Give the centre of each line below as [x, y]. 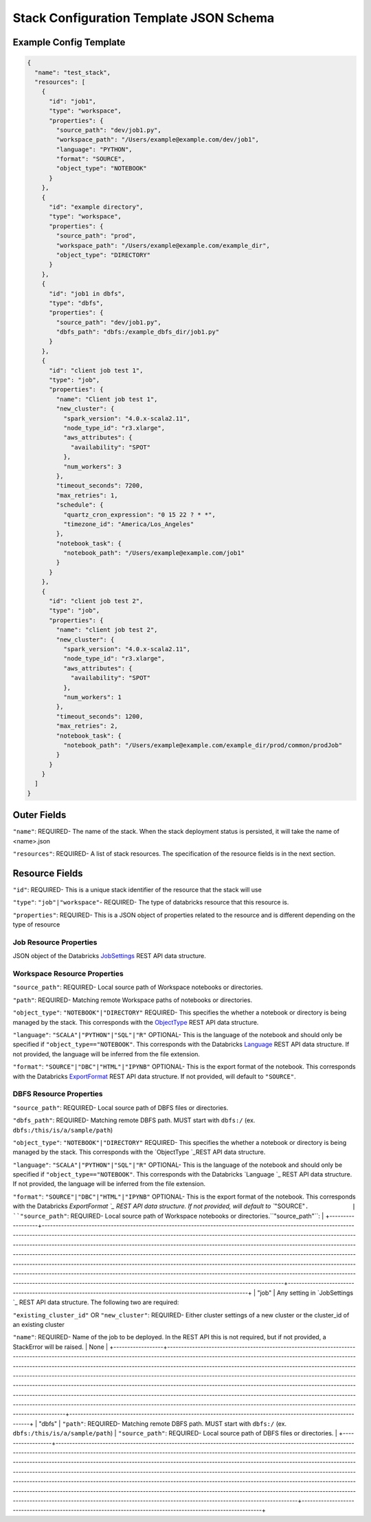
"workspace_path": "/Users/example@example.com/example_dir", [163, 245]
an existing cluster [39, 1324]
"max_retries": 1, [87, 495]
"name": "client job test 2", [107, 630]
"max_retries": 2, [87, 726]
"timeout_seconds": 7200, [100, 486]
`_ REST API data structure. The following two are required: [96, 1302]
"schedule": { [80, 505]
